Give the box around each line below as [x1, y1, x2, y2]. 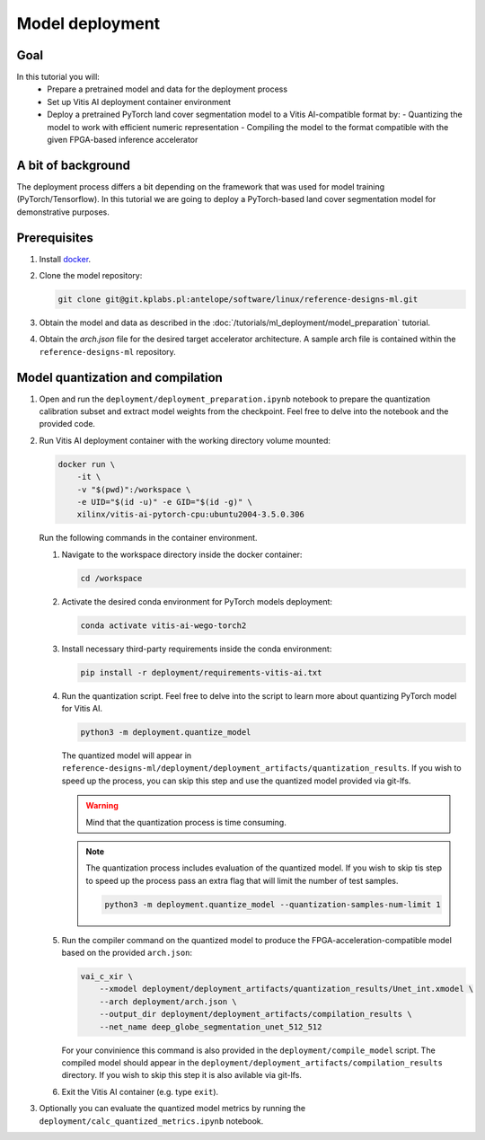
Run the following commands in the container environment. [39, 533, 258, 543]
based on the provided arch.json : [61, 948, 193, 959]
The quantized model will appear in [61, 750, 192, 761]
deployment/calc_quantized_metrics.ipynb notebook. [39, 1115, 264, 1127]
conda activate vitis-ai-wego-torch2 [80, 620, 247, 631]
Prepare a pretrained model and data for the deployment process [47, 84, 287, 94]
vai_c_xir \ [80, 971, 134, 982]
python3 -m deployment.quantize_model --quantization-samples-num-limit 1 [104, 899, 442, 909]
